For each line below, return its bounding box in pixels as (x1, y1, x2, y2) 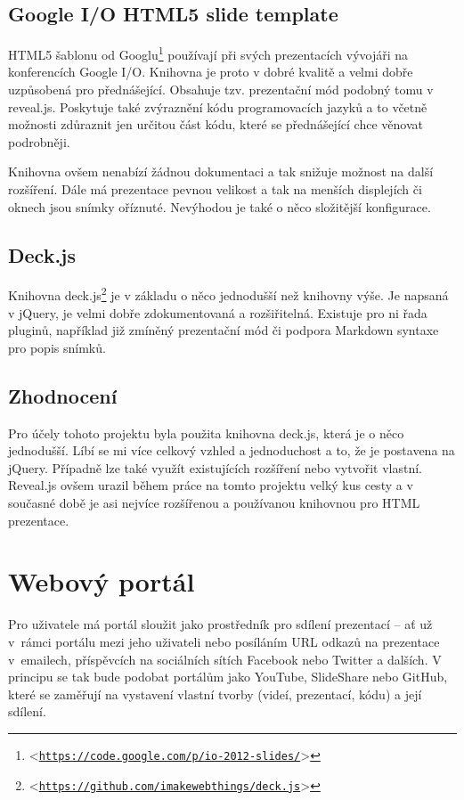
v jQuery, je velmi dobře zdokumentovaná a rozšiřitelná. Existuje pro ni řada (8, 303, 427, 322)
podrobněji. (8, 132, 70, 151)
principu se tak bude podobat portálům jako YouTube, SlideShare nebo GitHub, (8, 667, 448, 686)
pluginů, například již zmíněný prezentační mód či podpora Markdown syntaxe (8, 321, 439, 339)
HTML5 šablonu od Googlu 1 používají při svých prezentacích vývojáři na (8, 43, 409, 63)
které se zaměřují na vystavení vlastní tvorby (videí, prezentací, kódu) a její (8, 684, 422, 703)
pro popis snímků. (8, 338, 106, 356)
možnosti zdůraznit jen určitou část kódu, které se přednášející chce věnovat (8, 115, 423, 134)
